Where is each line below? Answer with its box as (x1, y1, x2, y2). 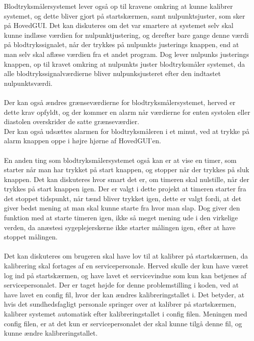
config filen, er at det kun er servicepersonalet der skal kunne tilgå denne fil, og (4, 318, 242, 328)
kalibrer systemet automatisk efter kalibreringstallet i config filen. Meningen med (4, 309, 247, 318)
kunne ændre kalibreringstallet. (4, 328, 98, 338)
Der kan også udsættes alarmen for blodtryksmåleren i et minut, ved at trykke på (4, 126, 250, 136)
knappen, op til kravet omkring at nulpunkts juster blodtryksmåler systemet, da (4, 58, 245, 69)
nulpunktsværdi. (4, 78, 52, 88)
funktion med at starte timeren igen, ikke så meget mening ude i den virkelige (4, 212, 238, 223)
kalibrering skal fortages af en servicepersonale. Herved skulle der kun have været (4, 261, 249, 271)
